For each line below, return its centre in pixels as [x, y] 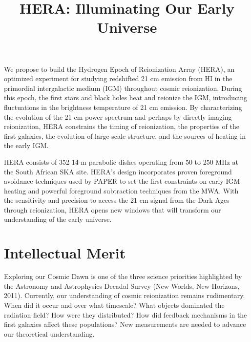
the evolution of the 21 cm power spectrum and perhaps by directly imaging [118, 117]
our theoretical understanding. [49, 333]
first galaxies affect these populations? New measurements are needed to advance [125, 324]
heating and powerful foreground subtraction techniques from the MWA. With [121, 190]
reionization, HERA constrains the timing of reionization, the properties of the [122, 126]
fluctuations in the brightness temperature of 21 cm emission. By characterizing [123, 107]
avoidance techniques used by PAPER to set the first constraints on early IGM [122, 181]
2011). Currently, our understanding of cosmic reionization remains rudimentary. [125, 295]
